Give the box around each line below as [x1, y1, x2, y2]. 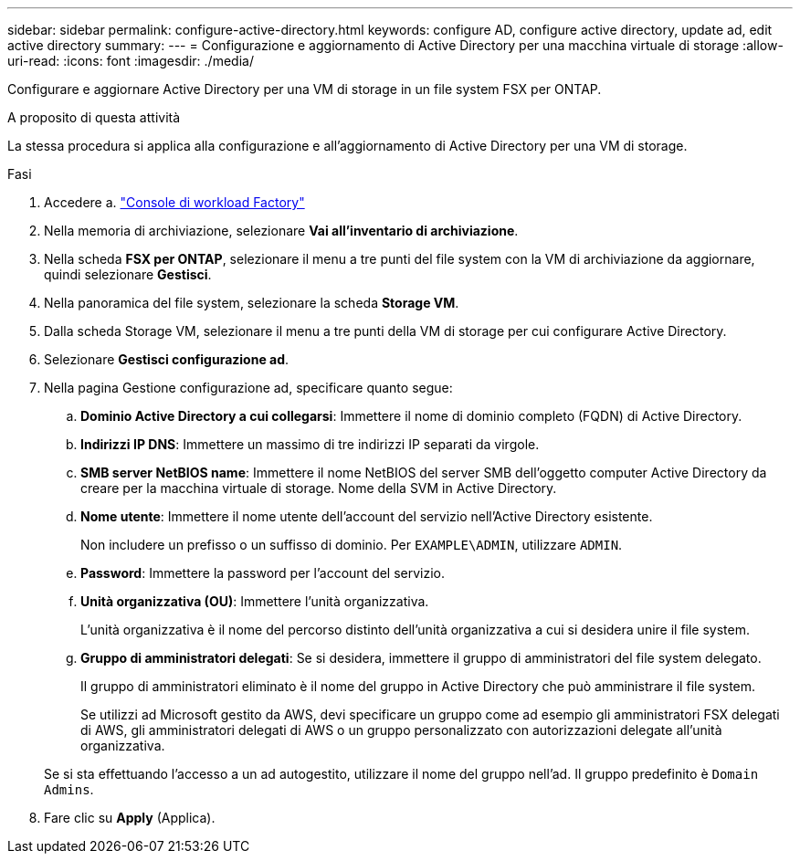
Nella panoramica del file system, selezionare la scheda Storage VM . [44, 295, 459, 310]
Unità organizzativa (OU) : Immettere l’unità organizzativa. [80, 593, 429, 609]
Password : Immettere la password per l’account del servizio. [80, 565, 446, 581]
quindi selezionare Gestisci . [44, 267, 212, 282]
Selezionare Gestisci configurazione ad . [44, 352, 289, 367]
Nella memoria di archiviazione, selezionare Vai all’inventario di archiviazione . [44, 223, 519, 238]
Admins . [44, 782, 94, 797]
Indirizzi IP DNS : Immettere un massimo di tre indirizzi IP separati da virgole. [80, 436, 540, 452]
